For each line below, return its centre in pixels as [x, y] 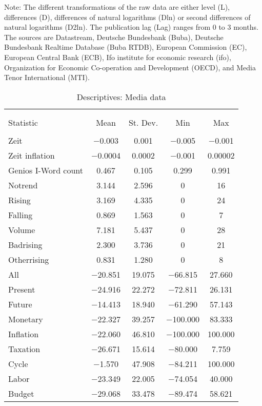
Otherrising [29, 259]
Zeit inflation [32, 155]
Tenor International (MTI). [47, 77]
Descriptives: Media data [121, 96]
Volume [22, 229]
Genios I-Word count [46, 170]
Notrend [23, 185]
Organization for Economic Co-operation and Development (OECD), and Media [130, 67]
